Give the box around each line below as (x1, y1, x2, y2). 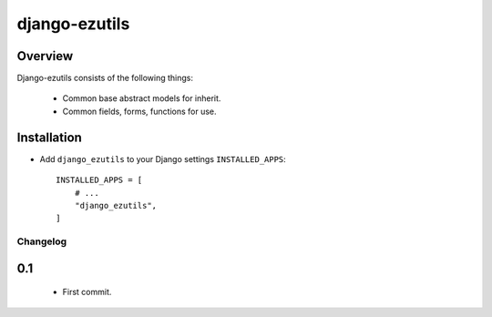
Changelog (16, 235, 67, 248)
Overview (16, 48, 74, 64)
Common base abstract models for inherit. (62, 93, 221, 104)
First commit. (62, 287, 112, 298)
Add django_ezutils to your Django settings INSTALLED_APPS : (39, 153, 286, 164)
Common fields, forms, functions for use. (62, 106, 218, 117)
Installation (16, 129, 82, 145)
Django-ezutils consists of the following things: (16, 73, 194, 84)
